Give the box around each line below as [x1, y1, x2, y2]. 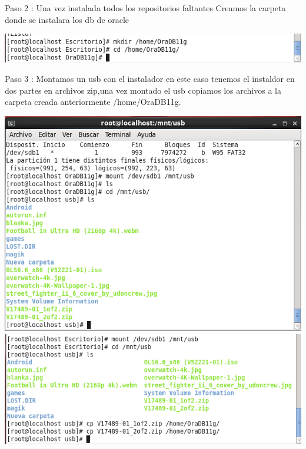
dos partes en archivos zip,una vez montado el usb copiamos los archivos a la [5, 84, 281, 96]
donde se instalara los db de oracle [5, 13, 129, 25]
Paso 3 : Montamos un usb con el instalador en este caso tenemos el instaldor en [5, 72, 295, 85]
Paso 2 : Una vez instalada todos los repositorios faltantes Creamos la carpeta [5, 2, 286, 14]
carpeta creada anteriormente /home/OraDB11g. [5, 95, 181, 108]
